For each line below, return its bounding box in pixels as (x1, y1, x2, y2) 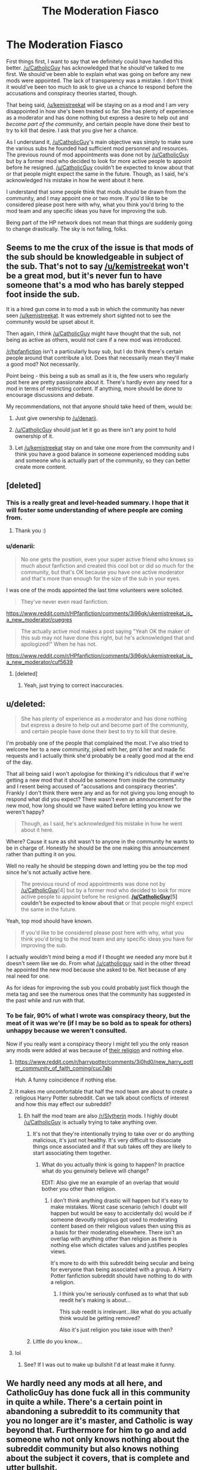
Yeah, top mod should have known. (6, 917, 93, 924)
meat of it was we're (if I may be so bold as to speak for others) (6, 1019, 192, 1028)
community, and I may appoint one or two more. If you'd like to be (6, 194, 168, 201)
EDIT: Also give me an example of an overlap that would (41, 1179, 179, 1186)
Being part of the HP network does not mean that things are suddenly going (6, 219, 193, 226)
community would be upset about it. (6, 318, 95, 325)
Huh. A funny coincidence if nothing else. (14, 1076, 117, 1083)
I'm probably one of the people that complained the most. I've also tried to (6, 739, 189, 746)
